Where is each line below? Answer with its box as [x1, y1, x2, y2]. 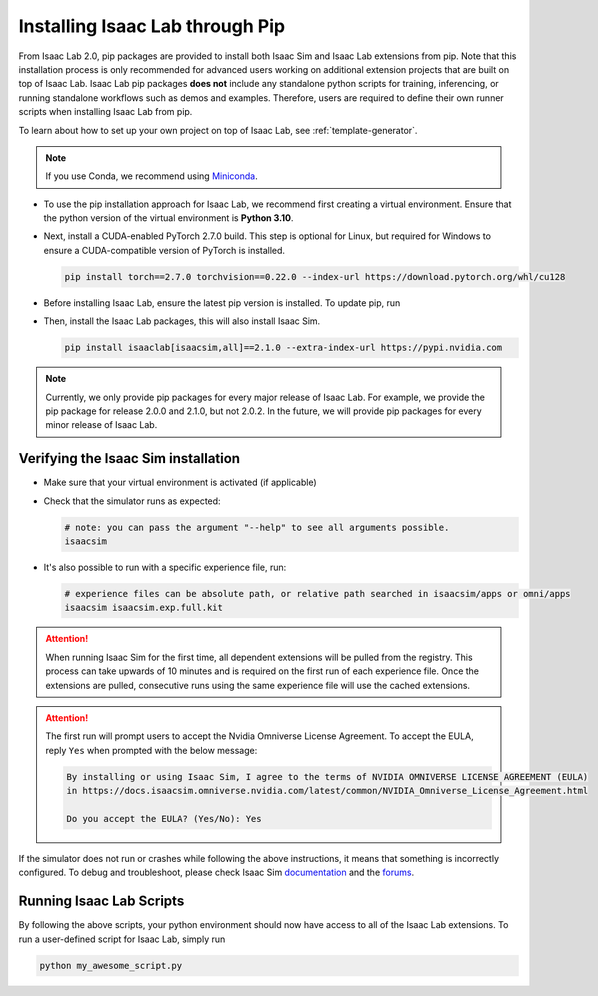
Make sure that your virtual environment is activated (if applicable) [43, 476, 317, 489]
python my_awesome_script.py [39, 960, 183, 971]
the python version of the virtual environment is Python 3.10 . [43, 212, 294, 224]
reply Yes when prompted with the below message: [45, 744, 258, 756]
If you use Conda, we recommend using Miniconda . [45, 170, 259, 182]
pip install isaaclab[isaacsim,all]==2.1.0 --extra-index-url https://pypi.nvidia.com [64, 342, 503, 354]
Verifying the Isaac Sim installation [18, 450, 240, 467]
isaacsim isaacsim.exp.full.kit [64, 602, 224, 614]
